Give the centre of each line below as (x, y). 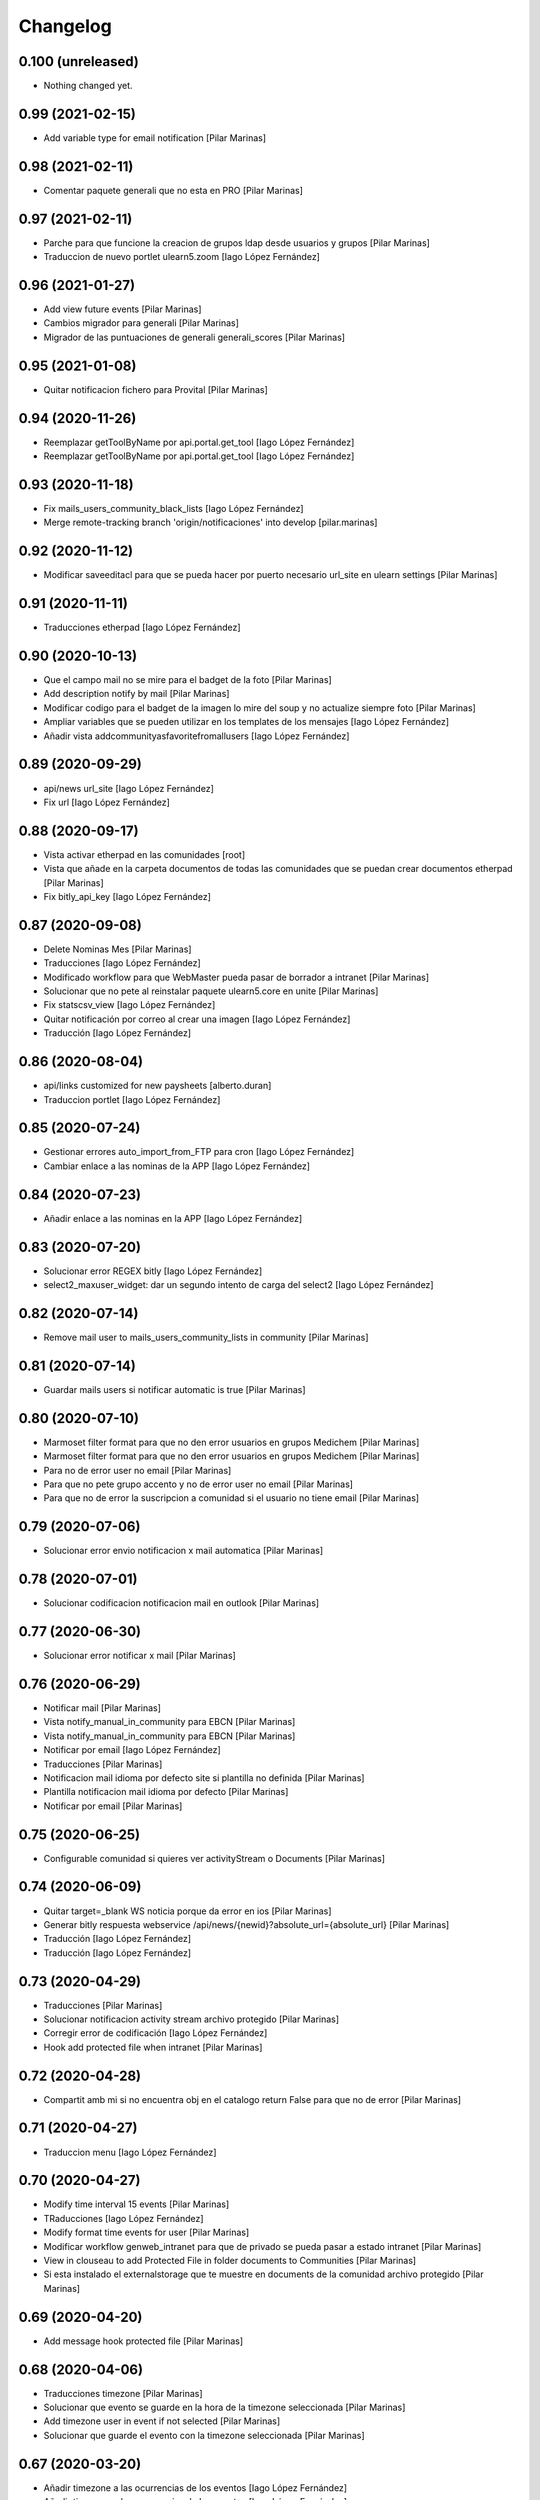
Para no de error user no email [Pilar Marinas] (137, 1470)
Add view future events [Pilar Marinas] (122, 309)
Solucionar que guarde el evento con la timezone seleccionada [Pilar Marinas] (204, 2435)
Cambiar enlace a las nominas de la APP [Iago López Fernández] (176, 1166)
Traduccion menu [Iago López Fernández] (130, 2152)
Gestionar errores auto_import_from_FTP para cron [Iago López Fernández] (199, 1152)
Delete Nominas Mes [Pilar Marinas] (117, 949)
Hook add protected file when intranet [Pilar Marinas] (153, 2047)
